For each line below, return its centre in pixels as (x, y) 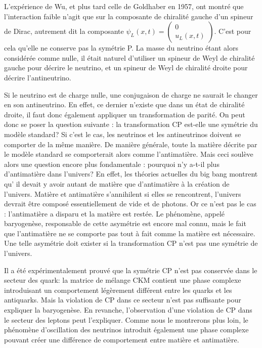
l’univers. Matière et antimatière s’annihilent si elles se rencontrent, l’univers (123, 193)
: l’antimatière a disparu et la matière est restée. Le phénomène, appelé (115, 213)
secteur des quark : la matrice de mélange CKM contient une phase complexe (123, 280)
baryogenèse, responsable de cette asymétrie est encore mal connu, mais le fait (125, 223)
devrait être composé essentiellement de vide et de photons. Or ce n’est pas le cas (130, 204)
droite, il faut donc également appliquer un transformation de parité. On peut (125, 114)
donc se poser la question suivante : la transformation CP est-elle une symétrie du (131, 124)
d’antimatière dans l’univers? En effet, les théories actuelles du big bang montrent (131, 174)
